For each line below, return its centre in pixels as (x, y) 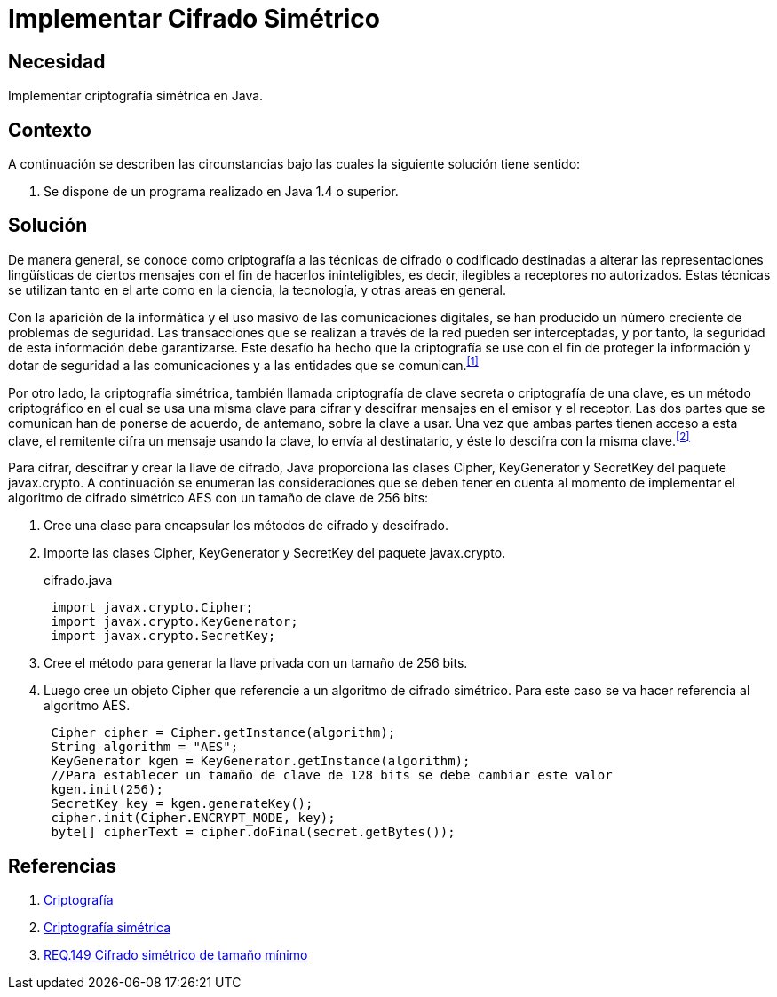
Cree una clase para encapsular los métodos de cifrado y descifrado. (246, 526)
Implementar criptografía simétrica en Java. (136, 96)
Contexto (50, 130)
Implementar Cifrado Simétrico (194, 19)
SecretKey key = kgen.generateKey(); (182, 804)
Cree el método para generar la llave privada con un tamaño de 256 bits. (256, 663)
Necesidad (57, 61)
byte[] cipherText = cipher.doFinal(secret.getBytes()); (253, 832)
